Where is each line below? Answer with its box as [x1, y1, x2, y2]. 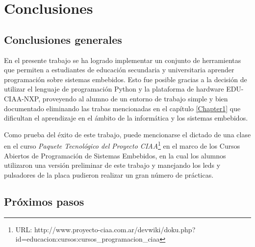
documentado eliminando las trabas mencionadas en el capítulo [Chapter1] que [4, 103, 241, 113]
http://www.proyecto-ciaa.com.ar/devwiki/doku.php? [34, 224, 196, 234]
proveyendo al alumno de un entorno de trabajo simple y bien [42, 93, 228, 103]
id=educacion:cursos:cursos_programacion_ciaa [15, 234, 160, 244]
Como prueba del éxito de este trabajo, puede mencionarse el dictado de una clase [4, 129, 251, 139]
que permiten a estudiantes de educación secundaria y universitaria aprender [4, 64, 234, 75]
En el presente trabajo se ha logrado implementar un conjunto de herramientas [4, 55, 241, 65]
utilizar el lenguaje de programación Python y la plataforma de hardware [4, 84, 224, 94]
